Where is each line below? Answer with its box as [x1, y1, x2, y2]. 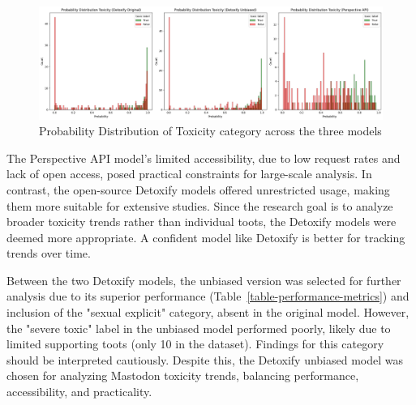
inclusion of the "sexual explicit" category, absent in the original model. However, [6, 304, 410, 321]
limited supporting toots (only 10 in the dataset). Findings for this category [6, 335, 384, 352]
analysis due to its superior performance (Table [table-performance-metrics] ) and [6, 288, 410, 305]
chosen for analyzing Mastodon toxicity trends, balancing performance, [6, 367, 359, 384]
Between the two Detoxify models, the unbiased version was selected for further [6, 271, 401, 288]
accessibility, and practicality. [6, 383, 152, 400]
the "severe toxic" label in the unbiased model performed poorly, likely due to [6, 319, 391, 336]
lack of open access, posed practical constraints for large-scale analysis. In [6, 165, 372, 182]
